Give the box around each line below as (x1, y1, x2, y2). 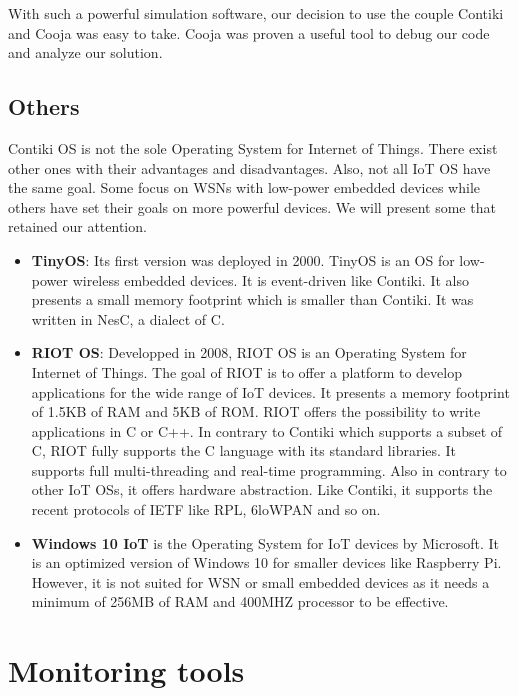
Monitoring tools (8, 650, 245, 691)
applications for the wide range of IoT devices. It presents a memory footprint (31, 381, 510, 402)
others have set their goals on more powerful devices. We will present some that (8, 196, 496, 217)
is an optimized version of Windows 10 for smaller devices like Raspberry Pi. (31, 552, 502, 573)
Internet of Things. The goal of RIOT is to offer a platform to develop (31, 361, 462, 382)
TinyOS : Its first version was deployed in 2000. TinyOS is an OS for (31, 249, 455, 270)
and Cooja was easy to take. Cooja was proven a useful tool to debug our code (8, 22, 490, 43)
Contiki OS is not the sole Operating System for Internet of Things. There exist (8, 137, 498, 158)
